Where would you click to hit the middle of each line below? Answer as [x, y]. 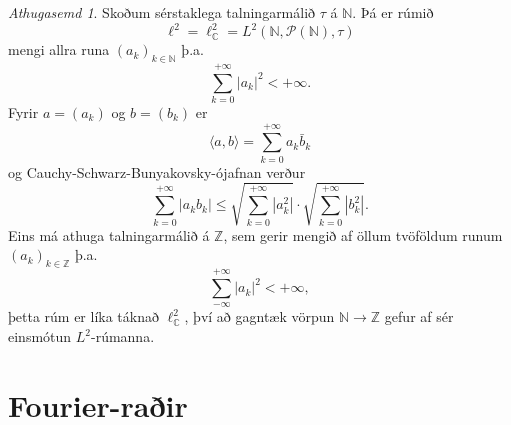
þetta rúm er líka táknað [83, 316]
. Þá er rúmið [393, 12]
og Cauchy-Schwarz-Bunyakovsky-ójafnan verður [157, 171]
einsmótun [40, 336]
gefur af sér [419, 316]
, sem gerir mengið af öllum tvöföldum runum [363, 234]
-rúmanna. [122, 336]
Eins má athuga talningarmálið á [109, 234]
